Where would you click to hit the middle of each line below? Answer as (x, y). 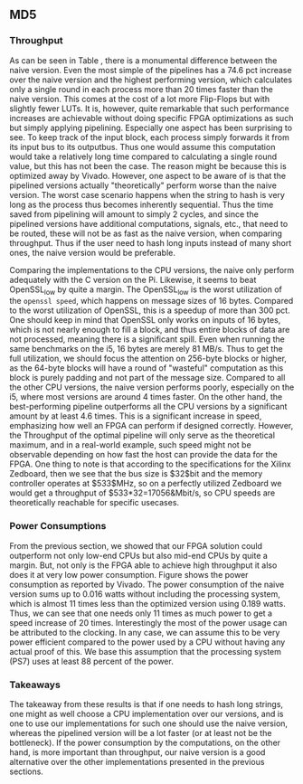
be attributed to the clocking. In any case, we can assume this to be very (145, 632)
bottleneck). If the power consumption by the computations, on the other (145, 743)
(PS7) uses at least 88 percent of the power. (91, 661)
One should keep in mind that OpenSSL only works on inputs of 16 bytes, (145, 320)
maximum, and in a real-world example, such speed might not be (130, 445)
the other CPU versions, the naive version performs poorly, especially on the (152, 387)
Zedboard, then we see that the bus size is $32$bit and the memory (136, 474)
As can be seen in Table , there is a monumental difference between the (143, 60)
